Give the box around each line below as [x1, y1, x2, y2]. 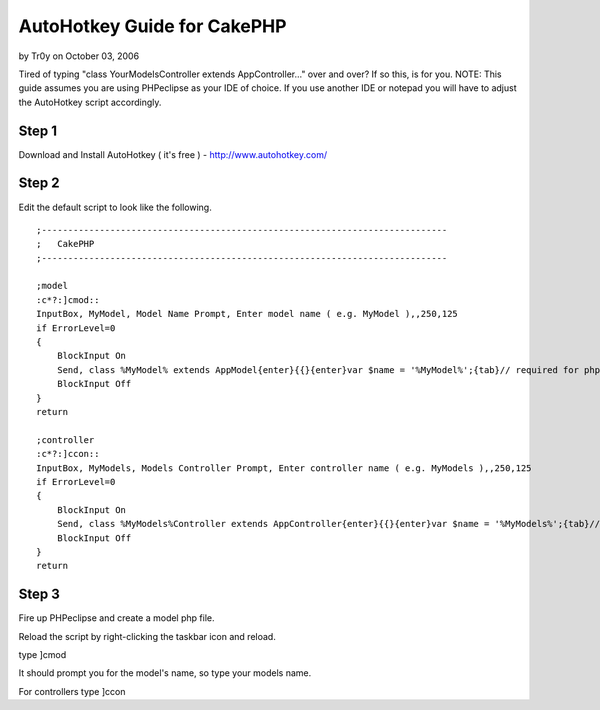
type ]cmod [18, 648, 67, 660]
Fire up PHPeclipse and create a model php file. [18, 612, 215, 624]
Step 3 [18, 586, 60, 603]
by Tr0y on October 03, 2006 [18, 50, 140, 62]
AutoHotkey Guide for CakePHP [18, 15, 287, 37]
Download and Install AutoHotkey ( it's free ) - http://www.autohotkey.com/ [18, 148, 328, 160]
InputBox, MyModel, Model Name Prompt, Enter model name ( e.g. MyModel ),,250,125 [36, 308, 459, 320]
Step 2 [18, 175, 60, 192]
